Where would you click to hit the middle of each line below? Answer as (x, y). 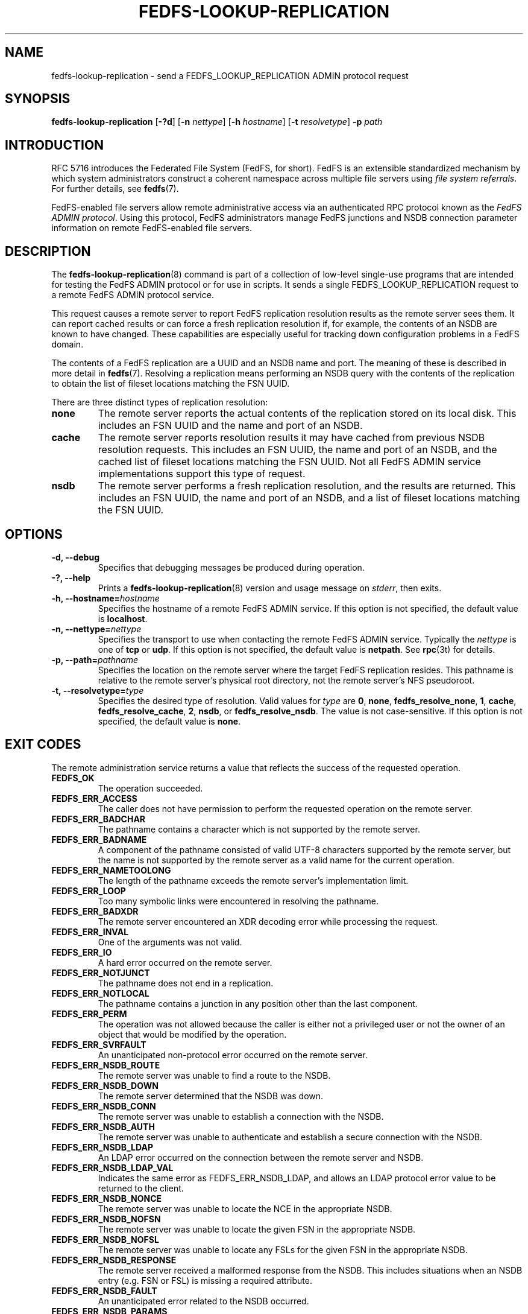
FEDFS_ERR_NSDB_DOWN (105, 1085)
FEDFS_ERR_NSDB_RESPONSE (114, 1260)
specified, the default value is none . (169, 721)
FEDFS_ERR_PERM (89, 1014)
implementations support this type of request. (202, 474)
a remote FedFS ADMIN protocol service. (133, 295)
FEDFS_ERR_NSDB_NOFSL (105, 1239)
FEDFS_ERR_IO (82, 952)
